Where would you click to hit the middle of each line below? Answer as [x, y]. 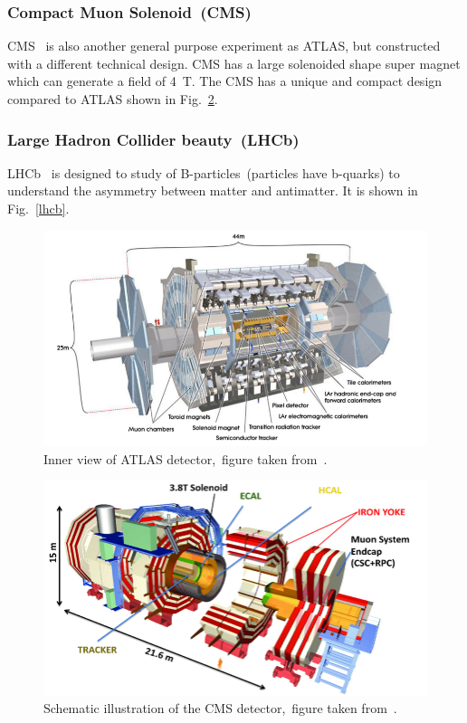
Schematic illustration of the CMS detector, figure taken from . [220, 708]
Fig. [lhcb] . [38, 208]
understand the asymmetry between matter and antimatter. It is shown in [213, 190]
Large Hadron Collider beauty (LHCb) [153, 139]
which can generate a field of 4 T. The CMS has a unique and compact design [225, 81]
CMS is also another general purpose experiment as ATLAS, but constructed [224, 46]
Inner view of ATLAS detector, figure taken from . [186, 458]
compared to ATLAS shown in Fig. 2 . [113, 99]
